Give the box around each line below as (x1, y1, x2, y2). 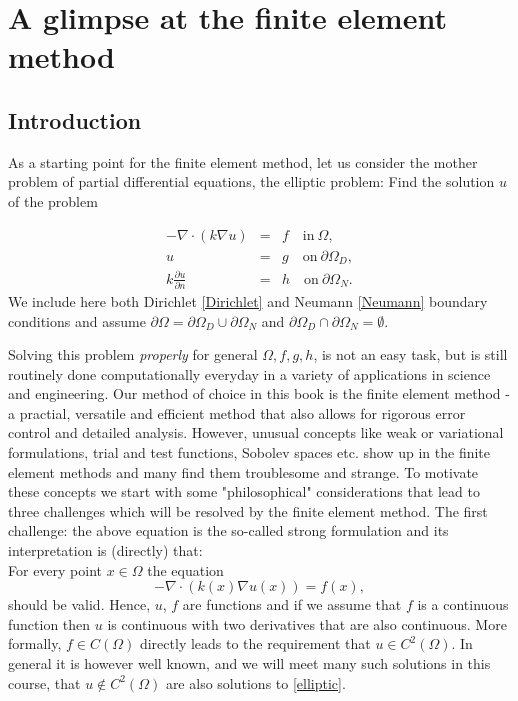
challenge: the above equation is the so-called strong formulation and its (8, 520, 449, 541)
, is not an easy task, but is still (313, 344, 508, 365)
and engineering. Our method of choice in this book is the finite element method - (8, 383, 510, 404)
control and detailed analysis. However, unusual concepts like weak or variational (8, 422, 504, 443)
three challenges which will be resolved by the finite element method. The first (8, 500, 488, 521)
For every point (8, 559, 103, 580)
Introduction (8, 104, 142, 135)
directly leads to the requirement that (139, 633, 371, 654)
